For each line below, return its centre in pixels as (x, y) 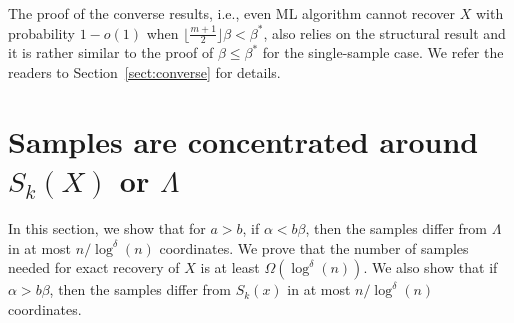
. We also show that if (430, 267)
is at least (230, 267)
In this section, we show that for (107, 227)
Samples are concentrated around (243, 140)
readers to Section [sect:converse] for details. (144, 72)
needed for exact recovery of (94, 267)
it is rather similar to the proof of (111, 52)
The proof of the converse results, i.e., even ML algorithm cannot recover (232, 13)
